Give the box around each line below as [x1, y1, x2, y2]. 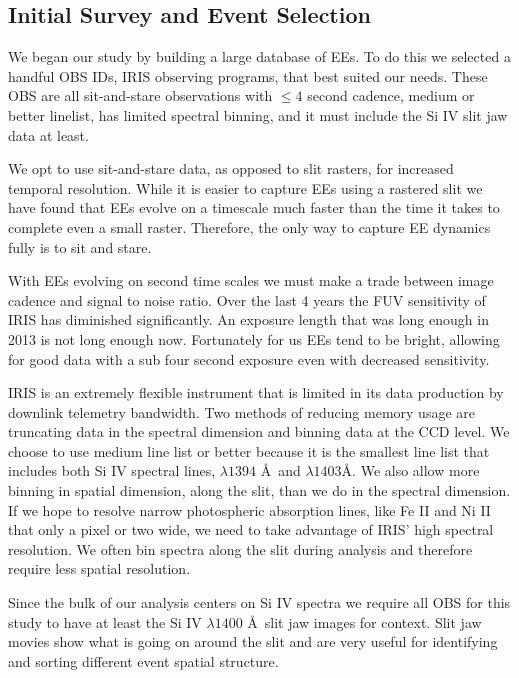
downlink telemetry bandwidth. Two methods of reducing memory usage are [8, 401, 475, 422]
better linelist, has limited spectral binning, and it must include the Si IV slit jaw [8, 104, 508, 125]
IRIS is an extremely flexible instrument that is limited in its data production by [8, 382, 504, 403]
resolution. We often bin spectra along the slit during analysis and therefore [8, 538, 473, 559]
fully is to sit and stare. [8, 236, 152, 257]
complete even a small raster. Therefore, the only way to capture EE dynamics [8, 216, 491, 237]
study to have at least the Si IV [8, 611, 202, 632]
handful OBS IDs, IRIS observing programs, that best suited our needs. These [8, 65, 488, 86]
